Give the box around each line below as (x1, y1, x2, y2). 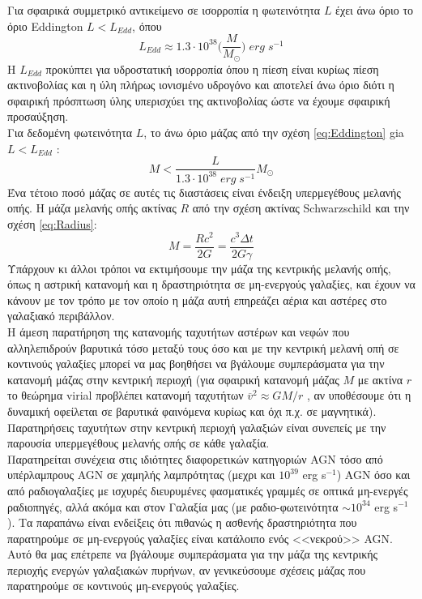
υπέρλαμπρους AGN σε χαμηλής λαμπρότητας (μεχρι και (7, 466, 275, 483)
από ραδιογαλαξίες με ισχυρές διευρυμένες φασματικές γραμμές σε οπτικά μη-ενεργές (7, 481, 408, 498)
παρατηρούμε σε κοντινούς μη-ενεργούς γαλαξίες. (7, 577, 240, 594)
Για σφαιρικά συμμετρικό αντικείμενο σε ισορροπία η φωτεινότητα (7, 2, 321, 18)
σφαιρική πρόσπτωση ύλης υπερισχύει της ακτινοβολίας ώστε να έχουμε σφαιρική (7, 92, 390, 109)
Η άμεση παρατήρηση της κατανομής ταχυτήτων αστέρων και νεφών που (7, 323, 350, 340)
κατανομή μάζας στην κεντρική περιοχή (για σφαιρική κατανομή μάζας (7, 370, 339, 387)
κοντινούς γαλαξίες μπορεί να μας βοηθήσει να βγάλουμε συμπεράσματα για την (7, 355, 385, 372)
